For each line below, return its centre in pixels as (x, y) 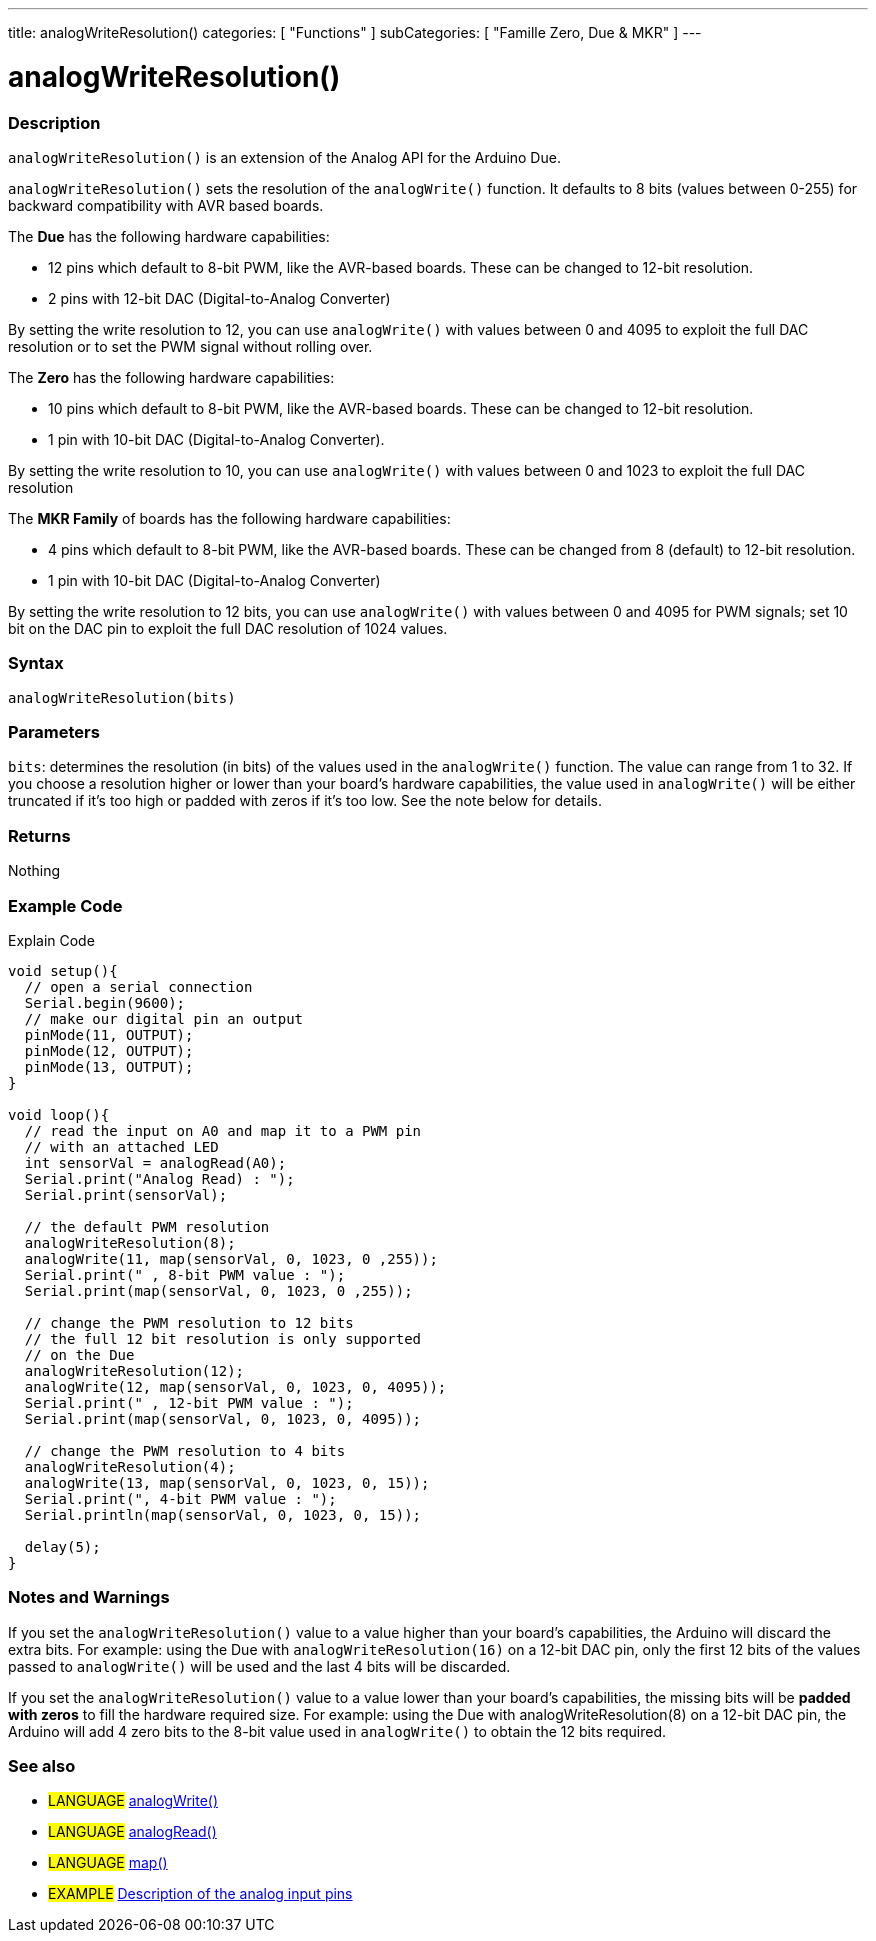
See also (42, 1766)
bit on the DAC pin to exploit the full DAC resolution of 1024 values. (228, 628)
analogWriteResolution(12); (134, 1370)
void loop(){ (59, 1114)
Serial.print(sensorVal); (126, 1194)
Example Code (65, 905)
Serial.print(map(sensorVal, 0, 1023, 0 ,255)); (218, 1290)
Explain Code (51, 940)
